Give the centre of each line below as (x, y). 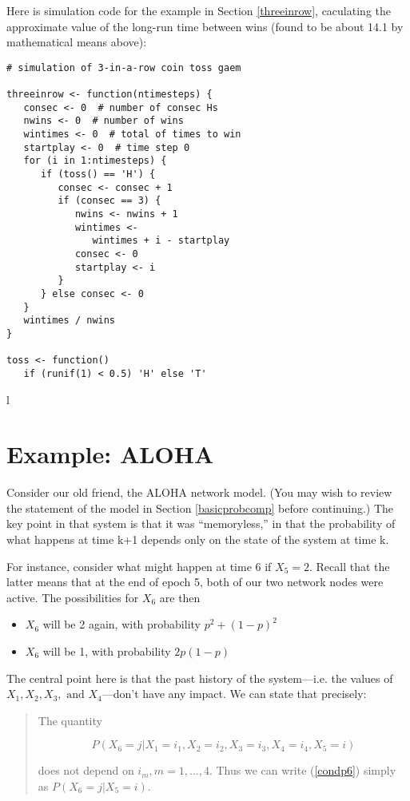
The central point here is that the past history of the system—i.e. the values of (200, 678)
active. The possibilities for (73, 597)
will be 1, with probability (107, 651)
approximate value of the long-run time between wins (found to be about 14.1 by (205, 26)
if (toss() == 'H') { (98, 174)
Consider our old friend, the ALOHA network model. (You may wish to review (199, 492)
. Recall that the (349, 566)
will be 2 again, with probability (121, 624)
